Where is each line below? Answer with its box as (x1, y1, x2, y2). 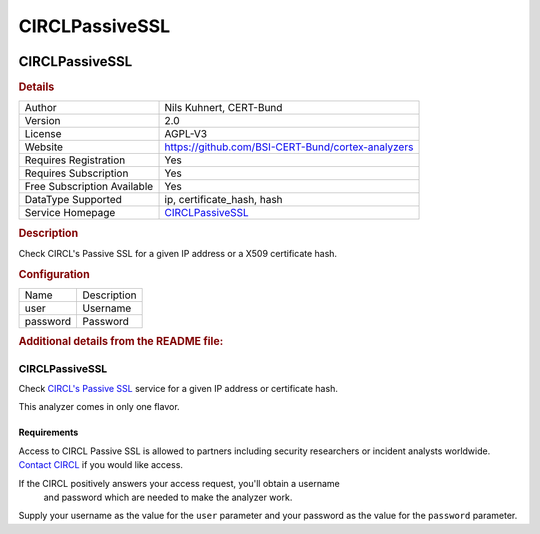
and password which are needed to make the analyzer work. (43, 491, 293, 503)
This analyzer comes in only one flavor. (18, 401, 180, 413)
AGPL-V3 (164, 127, 208, 141)
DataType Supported (24, 193, 122, 207)
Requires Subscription (24, 166, 129, 180)
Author (24, 101, 57, 115)
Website (24, 140, 64, 154)
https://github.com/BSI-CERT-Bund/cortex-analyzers (164, 140, 414, 154)
